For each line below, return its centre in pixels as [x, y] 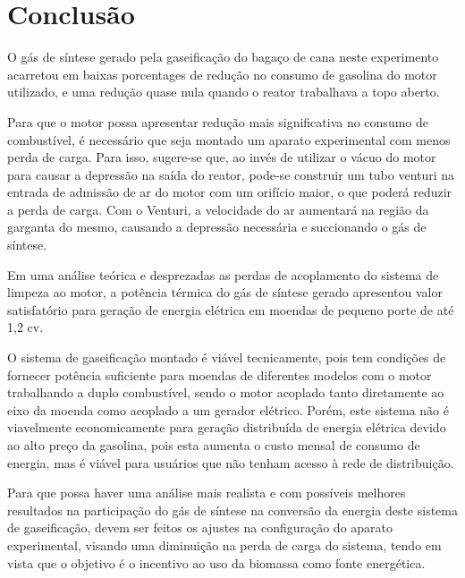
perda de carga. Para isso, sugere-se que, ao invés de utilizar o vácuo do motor [222, 157]
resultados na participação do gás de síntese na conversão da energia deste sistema [232, 510]
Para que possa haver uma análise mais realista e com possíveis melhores [207, 493]
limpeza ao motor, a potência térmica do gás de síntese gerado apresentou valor [225, 292]
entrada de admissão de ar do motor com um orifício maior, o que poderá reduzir [230, 192]
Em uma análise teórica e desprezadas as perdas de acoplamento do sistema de [223, 274]
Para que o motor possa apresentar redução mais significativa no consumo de [218, 121]
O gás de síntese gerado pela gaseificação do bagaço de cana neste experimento [223, 57]
